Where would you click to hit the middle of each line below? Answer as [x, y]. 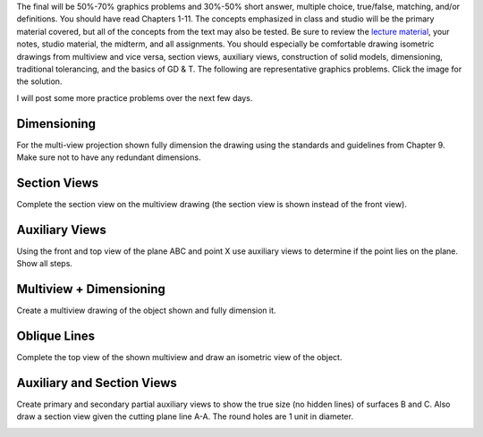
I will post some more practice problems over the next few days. [135, 97]
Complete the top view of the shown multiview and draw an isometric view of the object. [179, 357]
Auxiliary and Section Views [97, 383]
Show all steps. [45, 264]
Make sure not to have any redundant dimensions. [109, 157]
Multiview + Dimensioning [91, 289]
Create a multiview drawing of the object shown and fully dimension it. [146, 311]
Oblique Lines [56, 336]
